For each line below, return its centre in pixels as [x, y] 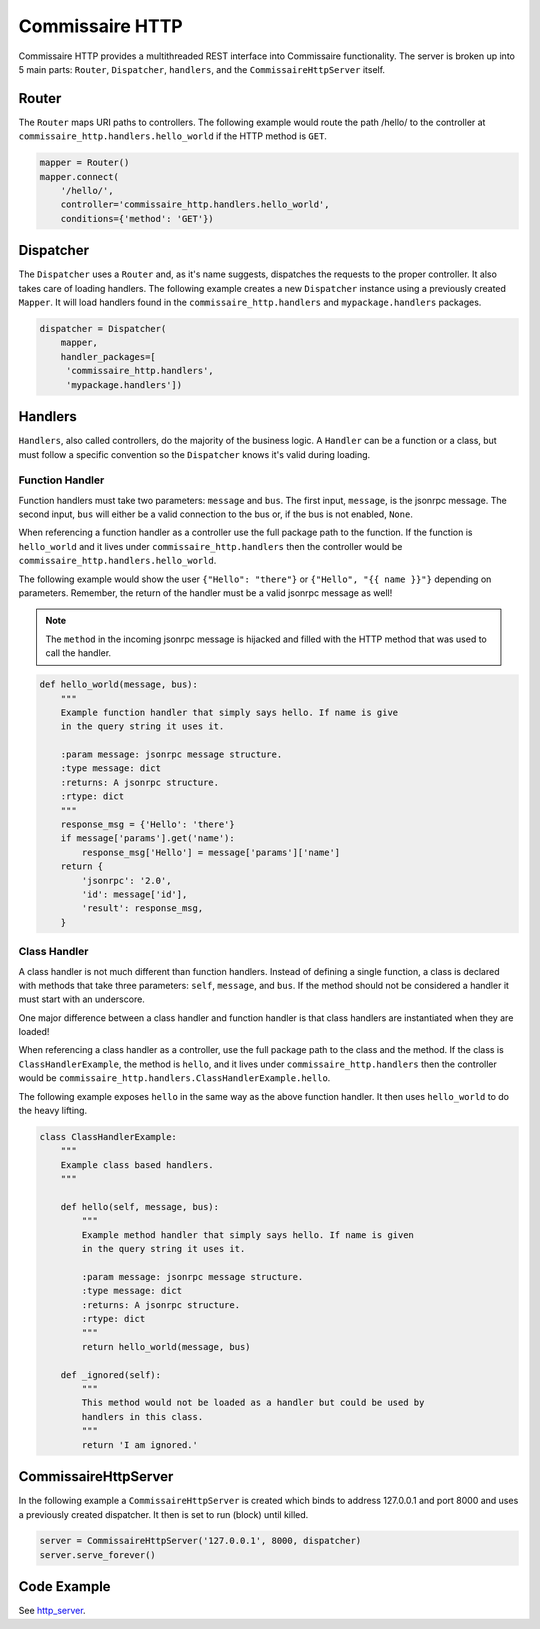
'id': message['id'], [134, 894]
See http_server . [52, 1611]
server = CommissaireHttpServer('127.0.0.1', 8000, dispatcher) [200, 1541]
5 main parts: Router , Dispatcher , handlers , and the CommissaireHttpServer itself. [201, 69]
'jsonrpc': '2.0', [126, 880]
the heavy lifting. [53, 1111]
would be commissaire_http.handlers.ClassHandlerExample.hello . [174, 1078]
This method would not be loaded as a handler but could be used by [253, 1403]
